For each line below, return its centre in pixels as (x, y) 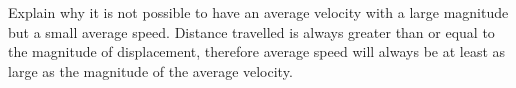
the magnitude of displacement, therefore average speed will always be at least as (257, 51)
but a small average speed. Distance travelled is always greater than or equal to (251, 31)
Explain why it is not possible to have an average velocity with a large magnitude (258, 12)
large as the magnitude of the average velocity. (150, 70)
